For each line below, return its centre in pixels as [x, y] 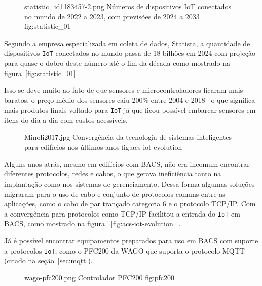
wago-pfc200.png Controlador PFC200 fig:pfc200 [100, 277]
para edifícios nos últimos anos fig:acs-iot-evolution [103, 147]
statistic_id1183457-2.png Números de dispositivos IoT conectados [128, 6]
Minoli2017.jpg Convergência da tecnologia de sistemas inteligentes [128, 137]
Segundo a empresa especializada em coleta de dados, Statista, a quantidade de [127, 43]
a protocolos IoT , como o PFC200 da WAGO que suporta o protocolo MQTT [124, 250]
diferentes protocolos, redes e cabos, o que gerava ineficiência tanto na [113, 174]
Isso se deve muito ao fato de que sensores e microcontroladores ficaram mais [124, 90]
